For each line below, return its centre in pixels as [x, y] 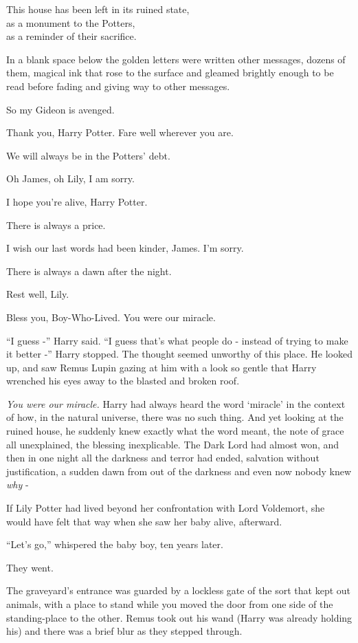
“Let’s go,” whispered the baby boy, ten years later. [115, 544]
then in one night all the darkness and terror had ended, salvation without [163, 458]
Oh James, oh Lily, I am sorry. [70, 178]
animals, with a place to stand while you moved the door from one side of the [170, 604]
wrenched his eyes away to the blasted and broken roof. [123, 381]
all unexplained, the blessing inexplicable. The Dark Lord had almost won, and [173, 444]
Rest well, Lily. [38, 294]
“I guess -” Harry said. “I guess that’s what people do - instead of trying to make [177, 340]
